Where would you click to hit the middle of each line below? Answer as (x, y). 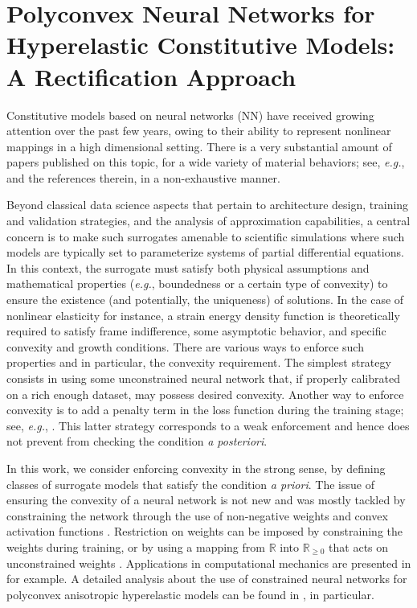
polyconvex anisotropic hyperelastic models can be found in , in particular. (190, 594)
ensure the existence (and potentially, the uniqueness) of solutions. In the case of (205, 300)
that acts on (359, 546)
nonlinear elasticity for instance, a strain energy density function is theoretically (203, 315)
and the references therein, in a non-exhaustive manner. (143, 177)
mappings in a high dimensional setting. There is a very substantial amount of (199, 146)
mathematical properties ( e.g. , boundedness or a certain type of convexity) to (197, 283)
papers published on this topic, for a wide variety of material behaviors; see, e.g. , (206, 162)
